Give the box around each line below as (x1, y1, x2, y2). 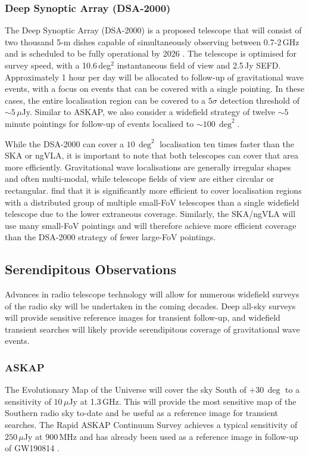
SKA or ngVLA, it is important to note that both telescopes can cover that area (5, 149, 298, 162)
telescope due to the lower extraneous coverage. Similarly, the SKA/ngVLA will (5, 207, 296, 220)
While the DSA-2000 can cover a (5, 137, 124, 150)
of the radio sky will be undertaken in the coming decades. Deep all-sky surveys (5, 299, 296, 312)
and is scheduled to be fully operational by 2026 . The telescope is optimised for (5, 47, 297, 60)
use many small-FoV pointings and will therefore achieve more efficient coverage (5, 219, 296, 231)
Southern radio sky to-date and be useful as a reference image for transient (5, 407, 279, 419)
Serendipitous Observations (5, 260, 176, 278)
